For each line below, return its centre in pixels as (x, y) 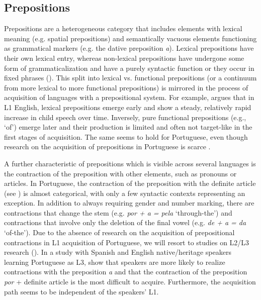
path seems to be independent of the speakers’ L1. (81, 291)
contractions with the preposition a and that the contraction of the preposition (126, 272)
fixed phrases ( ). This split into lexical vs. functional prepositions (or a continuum (130, 78)
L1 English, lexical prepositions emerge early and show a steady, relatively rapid (128, 107)
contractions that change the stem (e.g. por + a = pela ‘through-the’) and (118, 212)
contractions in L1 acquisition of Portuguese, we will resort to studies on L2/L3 (127, 242)
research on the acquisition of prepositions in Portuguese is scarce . (107, 146)
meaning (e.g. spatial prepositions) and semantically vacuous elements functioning (130, 38)
